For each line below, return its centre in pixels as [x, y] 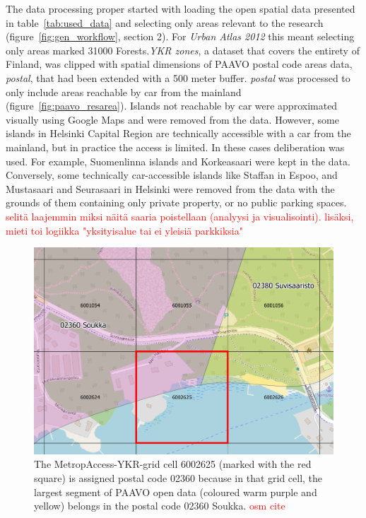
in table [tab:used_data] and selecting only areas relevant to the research [165, 22]
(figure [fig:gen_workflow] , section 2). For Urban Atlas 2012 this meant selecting [180, 36]
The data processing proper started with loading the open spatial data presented [181, 8]
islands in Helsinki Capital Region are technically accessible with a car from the [178, 133]
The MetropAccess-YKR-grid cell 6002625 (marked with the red [173, 464]
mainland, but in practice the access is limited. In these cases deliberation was [175, 147]
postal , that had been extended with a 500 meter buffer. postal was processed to [178, 77]
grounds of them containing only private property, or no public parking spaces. [176, 202]
